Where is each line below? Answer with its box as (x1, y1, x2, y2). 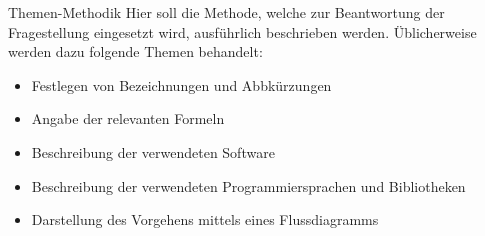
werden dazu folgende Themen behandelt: (8, 41, 263, 62)
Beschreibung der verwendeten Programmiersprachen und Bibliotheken (31, 175, 466, 196)
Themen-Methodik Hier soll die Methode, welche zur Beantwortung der (8, 2, 445, 22)
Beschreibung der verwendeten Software (31, 141, 275, 162)
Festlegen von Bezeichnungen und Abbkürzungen (31, 74, 332, 95)
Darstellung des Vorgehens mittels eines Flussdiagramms (31, 209, 379, 230)
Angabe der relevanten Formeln (31, 108, 225, 129)
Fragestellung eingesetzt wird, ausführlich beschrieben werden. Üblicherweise (8, 21, 477, 42)
